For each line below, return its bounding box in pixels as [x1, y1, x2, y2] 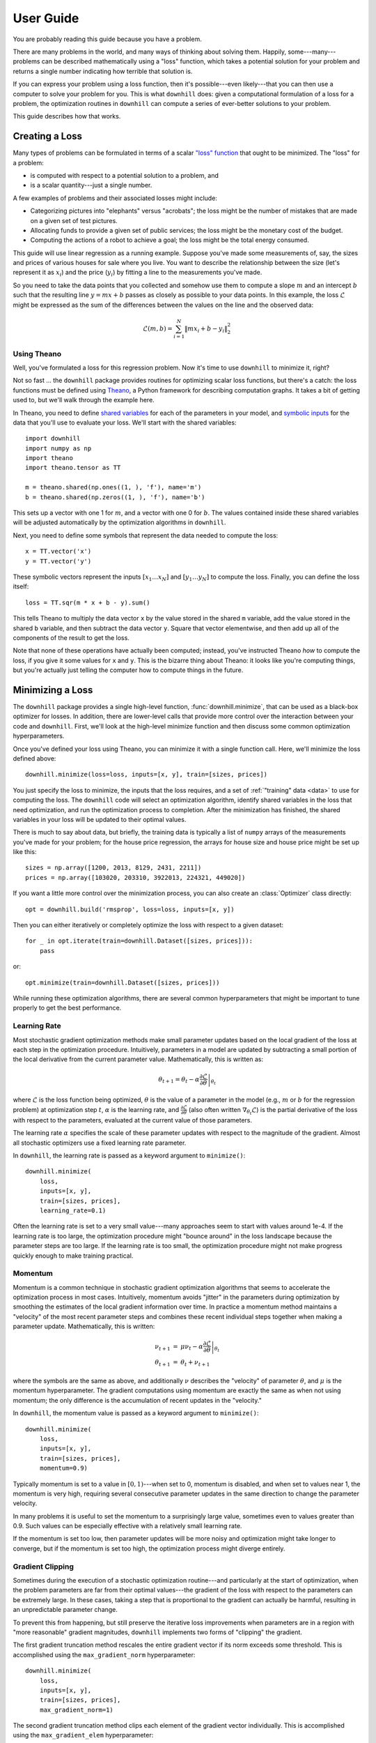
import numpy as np [25, 444, 92, 452]
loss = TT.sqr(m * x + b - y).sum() [25, 598, 150, 607]
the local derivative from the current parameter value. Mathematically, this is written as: [13, 1055, 264, 1063]
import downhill [25, 434, 81, 443]
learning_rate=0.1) [39, 1206, 107, 1215]
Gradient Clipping [13, 1562, 75, 1571]
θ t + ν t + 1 [180, 1358, 210, 1368]
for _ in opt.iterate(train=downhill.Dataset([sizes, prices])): [25, 937, 253, 945]
